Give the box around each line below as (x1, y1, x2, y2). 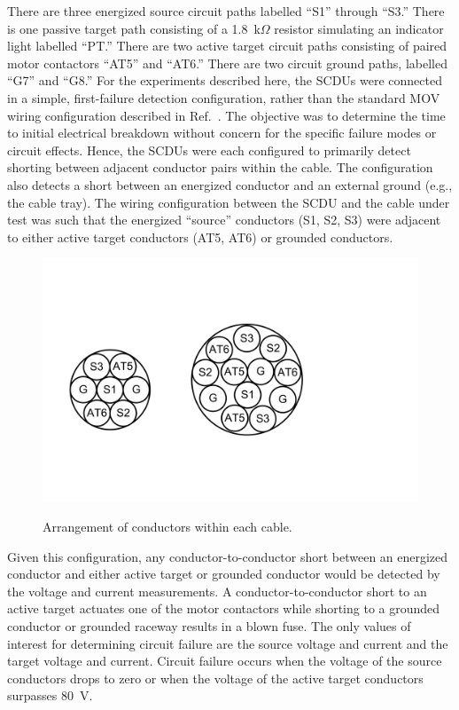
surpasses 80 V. (7, 686, 93, 705)
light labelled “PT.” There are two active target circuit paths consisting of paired (7, 36, 447, 55)
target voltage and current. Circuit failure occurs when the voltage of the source (7, 651, 442, 670)
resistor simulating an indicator (274, 19, 444, 37)
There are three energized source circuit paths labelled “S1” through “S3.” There (7, 2, 445, 20)
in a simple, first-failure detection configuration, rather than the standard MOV (7, 88, 440, 106)
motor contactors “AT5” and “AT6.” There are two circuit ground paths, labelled (7, 53, 447, 72)
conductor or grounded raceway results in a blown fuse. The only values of (7, 616, 411, 635)
